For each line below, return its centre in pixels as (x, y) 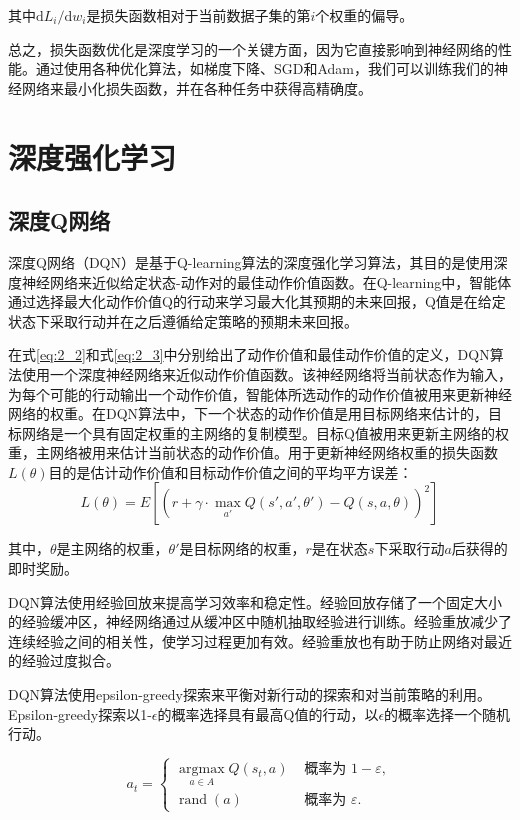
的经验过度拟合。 (64, 660)
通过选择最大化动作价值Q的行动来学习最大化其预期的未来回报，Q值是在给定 (257, 301)
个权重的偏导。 (364, 15)
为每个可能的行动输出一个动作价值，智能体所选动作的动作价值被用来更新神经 (260, 393)
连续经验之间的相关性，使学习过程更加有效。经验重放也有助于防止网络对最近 (260, 640)
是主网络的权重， (112, 548)
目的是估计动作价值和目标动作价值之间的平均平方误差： (230, 471)
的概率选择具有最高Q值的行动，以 (268, 713)
